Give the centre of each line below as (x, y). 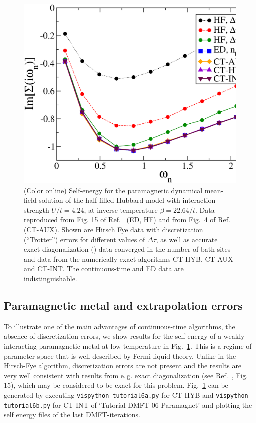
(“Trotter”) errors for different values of (85, 239)
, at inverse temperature (121, 210)
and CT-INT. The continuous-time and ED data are (104, 269)
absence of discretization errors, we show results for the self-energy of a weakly (124, 336)
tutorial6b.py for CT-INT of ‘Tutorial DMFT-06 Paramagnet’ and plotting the (128, 405)
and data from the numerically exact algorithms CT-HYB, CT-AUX (128, 259)
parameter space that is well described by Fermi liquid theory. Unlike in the (120, 356)
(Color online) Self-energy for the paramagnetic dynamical (113, 190)
